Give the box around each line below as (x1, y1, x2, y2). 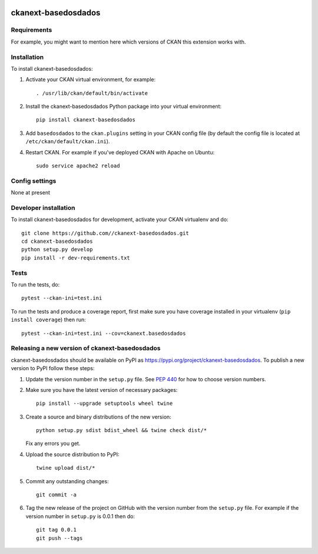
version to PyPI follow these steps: (11, 365, 95, 372)
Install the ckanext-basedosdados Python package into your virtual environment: (25, 103, 222, 110)
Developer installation (11, 203, 75, 212)
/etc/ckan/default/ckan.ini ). (25, 138, 110, 145)
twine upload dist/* (36, 464, 95, 471)
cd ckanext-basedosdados (21, 238, 93, 245)
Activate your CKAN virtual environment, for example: (25, 76, 156, 83)
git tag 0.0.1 (36, 526, 77, 533)
